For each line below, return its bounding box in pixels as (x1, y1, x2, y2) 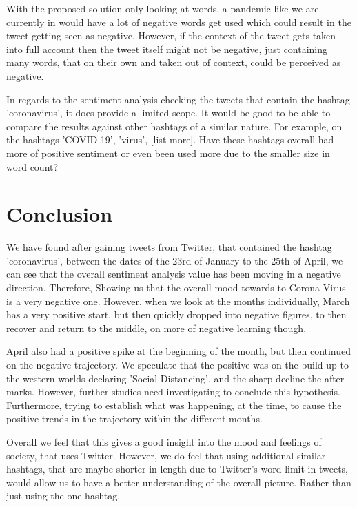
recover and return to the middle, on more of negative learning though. (6, 320, 307, 335)
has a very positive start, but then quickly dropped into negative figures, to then (6, 307, 347, 322)
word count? (6, 159, 59, 174)
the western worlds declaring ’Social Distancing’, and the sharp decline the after (6, 371, 345, 385)
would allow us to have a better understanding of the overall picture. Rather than (6, 475, 351, 489)
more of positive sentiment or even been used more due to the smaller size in (6, 145, 330, 160)
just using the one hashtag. (6, 488, 121, 503)
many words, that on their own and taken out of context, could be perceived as (6, 55, 341, 70)
